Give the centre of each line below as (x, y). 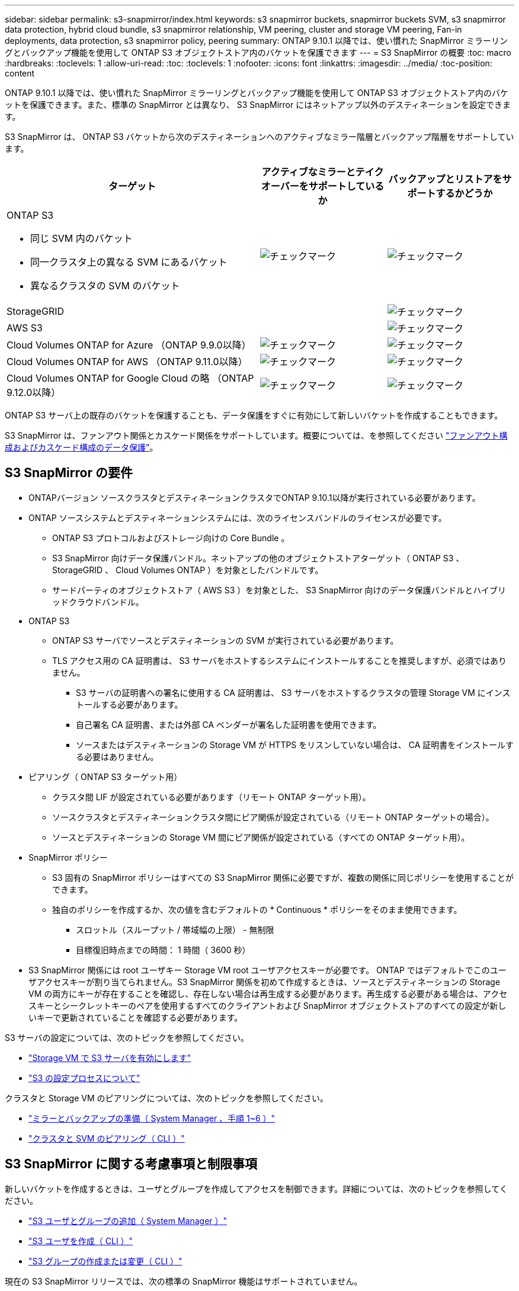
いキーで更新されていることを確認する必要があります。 (136, 1017)
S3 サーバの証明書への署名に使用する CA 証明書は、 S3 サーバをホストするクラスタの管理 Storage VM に (281, 692)
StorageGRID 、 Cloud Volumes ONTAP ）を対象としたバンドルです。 (188, 570)
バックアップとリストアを (445, 179)
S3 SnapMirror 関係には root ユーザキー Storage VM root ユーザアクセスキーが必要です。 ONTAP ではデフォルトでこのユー (267, 970)
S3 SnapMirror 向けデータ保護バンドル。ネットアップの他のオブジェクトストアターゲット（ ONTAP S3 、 (258, 558)
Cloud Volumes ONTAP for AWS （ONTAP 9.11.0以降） (127, 362)
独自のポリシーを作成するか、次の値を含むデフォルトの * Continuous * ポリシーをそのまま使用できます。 (257, 909)
